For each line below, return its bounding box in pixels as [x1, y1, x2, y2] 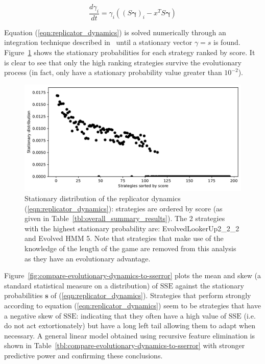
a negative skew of [4, 310, 61, 321]
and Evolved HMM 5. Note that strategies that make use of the [25, 233, 224, 244]
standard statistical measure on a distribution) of [4, 280, 158, 290]
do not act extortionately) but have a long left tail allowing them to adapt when [4, 320, 256, 331]
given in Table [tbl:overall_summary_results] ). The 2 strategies [25, 213, 225, 224]
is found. [213, 37, 240, 47]
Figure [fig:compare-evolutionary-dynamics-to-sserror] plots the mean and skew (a [4, 270, 261, 281]
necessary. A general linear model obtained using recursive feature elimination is [4, 330, 255, 341]
